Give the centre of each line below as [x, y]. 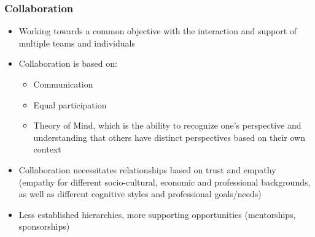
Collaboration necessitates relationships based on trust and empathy [147, 169]
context [47, 149]
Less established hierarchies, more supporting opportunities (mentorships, [157, 214]
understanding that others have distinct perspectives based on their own [169, 137]
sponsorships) [44, 226]
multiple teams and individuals [77, 43]
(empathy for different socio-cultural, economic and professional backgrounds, [165, 182]
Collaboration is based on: [68, 63]
